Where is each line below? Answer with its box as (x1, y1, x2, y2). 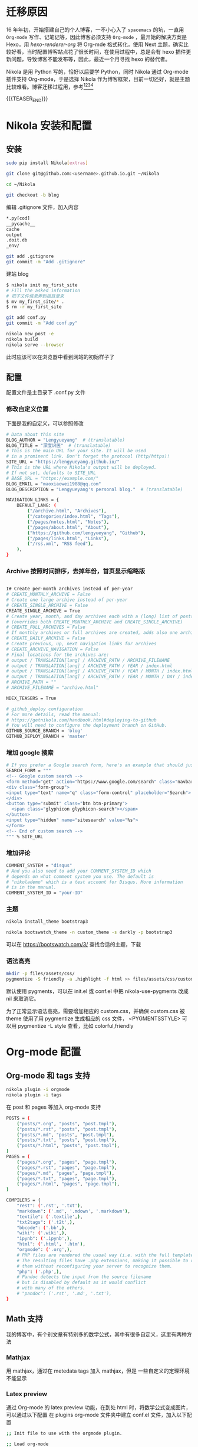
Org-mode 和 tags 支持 (6, 1070, 91, 1080)
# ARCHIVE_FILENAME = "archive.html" (6, 685, 99, 691)
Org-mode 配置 (6, 1046, 81, 1059)
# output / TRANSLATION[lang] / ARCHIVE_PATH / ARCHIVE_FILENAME (6, 657, 170, 663)
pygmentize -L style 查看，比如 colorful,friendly (17, 1023, 134, 1030)
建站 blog (6, 270, 29, 277)
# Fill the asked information (6, 288, 81, 293)
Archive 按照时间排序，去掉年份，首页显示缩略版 (6, 567, 146, 575)
